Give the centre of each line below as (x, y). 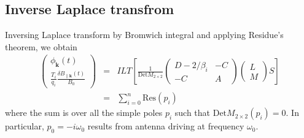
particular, (25, 126)
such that (193, 113)
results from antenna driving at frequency (166, 126)
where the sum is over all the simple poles (84, 113)
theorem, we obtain (41, 46)
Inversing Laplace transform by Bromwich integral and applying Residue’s (144, 35)
